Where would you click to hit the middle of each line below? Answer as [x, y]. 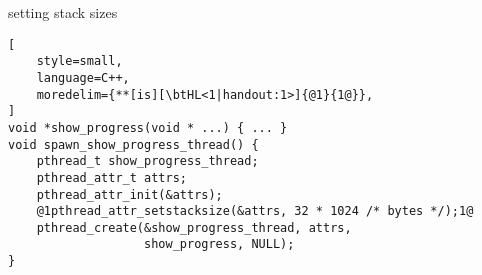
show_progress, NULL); [219, 244]
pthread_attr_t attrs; [111, 177]
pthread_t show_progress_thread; [147, 161]
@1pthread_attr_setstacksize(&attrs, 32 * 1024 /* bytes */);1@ [255, 211]
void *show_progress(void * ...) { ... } [148, 127]
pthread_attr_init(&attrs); [129, 194]
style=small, [79, 61]
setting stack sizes [63, 12]
